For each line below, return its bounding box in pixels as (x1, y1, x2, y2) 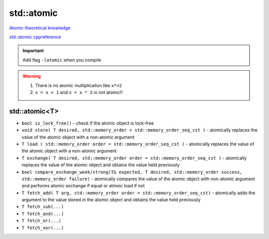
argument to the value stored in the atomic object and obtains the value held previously (21, 197, 201, 203)
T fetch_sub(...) (21, 204, 64, 210)
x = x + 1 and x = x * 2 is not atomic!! (35, 89, 123, 95)
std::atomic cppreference (9, 34, 61, 40)
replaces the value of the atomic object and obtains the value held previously (21, 162, 180, 168)
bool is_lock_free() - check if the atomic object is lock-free (21, 120, 154, 126)
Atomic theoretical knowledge (9, 25, 71, 31)
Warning (22, 73, 41, 79)
